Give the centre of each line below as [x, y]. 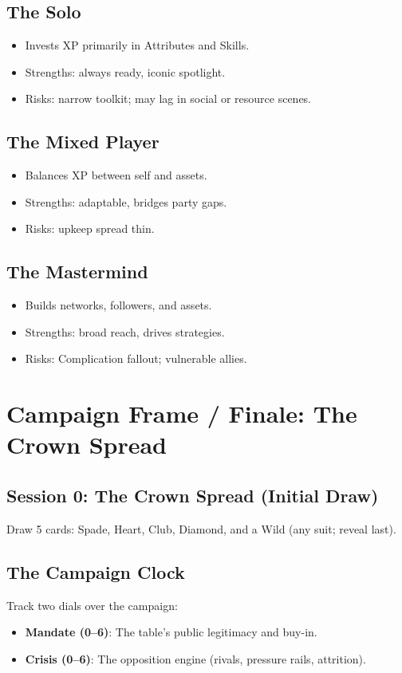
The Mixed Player [83, 142]
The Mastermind [77, 272]
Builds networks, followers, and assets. [118, 305]
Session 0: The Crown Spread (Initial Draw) [193, 495]
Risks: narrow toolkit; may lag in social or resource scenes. [168, 98]
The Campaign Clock [96, 571]
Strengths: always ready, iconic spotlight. [125, 71]
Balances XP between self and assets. [116, 175]
